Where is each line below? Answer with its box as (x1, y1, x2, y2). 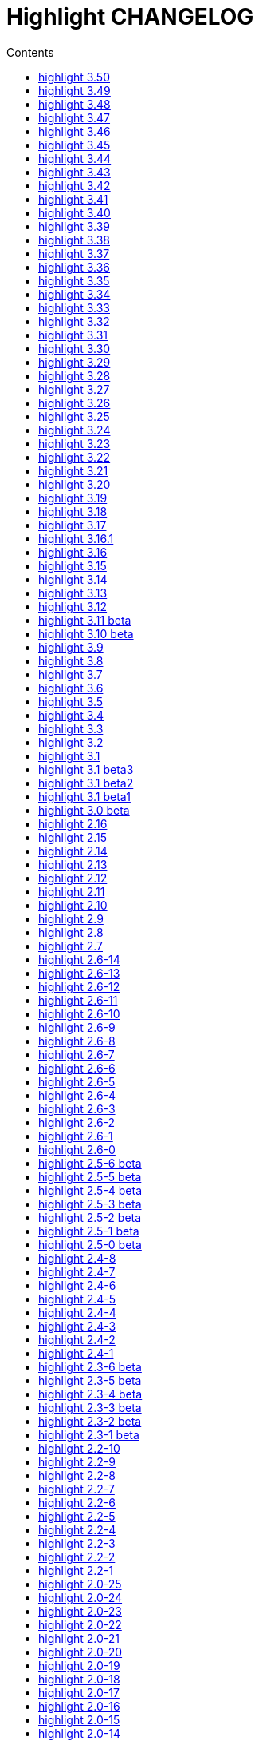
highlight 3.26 (38, 395, 111, 410)
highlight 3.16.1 (38, 531, 114, 545)
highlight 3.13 (38, 585, 108, 600)
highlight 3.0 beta (38, 803, 130, 817)
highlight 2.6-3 (38, 1101, 116, 1116)
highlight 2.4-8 (38, 1251, 116, 1265)
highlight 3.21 (38, 463, 108, 478)
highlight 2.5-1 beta (38, 1223, 139, 1238)
